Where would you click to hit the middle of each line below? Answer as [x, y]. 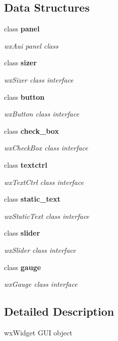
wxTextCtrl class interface [44, 182]
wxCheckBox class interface [46, 148]
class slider [22, 233]
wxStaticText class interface [47, 216]
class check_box [32, 130]
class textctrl [26, 164]
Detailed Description [59, 311]
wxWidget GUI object [38, 332]
